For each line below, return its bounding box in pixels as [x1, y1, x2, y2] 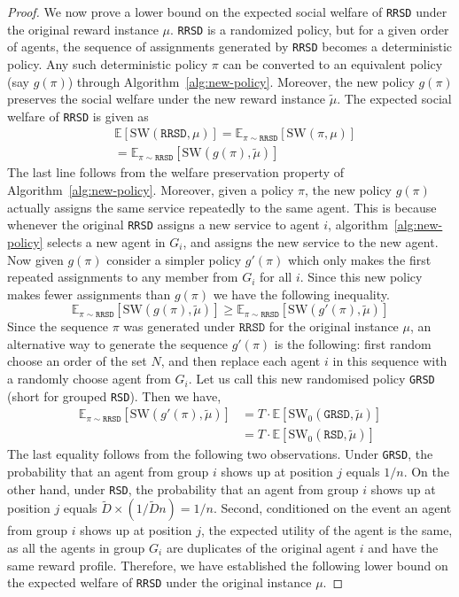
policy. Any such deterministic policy [7, 54, 208, 73]
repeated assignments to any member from [7, 267, 238, 286]
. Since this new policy [300, 267, 423, 286]
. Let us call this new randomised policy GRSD [188, 369, 435, 388]
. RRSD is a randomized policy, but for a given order [170, 19, 449, 38]
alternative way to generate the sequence [7, 334, 229, 353]
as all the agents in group [7, 538, 145, 556]
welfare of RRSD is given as [7, 106, 149, 125]
